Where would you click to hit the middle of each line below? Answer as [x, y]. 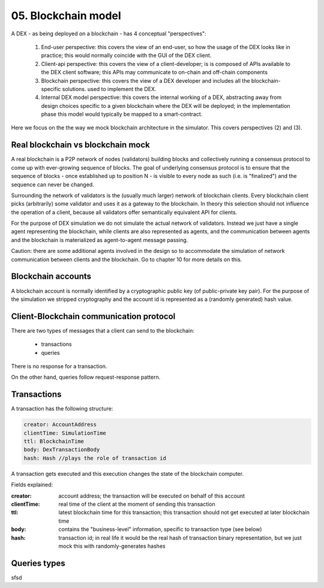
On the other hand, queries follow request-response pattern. [86, 377]
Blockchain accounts [51, 277]
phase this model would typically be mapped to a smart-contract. [122, 114]
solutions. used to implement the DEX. [109, 89]
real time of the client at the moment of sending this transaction [137, 504]
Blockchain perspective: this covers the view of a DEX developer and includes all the [145, 80]
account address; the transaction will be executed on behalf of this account [152, 496]
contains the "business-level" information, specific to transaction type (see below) [160, 529]
